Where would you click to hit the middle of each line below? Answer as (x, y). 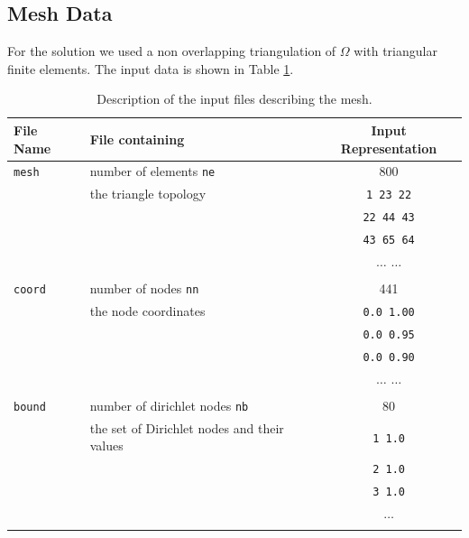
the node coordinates (147, 311)
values (106, 445)
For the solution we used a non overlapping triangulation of (172, 51)
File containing (137, 139)
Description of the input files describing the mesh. (234, 99)
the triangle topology (148, 194)
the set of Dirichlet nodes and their (187, 427)
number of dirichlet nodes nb (169, 405)
